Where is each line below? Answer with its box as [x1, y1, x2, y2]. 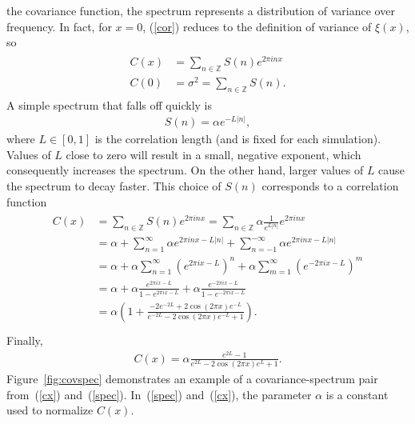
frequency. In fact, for [6, 18, 112, 34]
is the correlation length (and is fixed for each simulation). [94, 130, 381, 147]
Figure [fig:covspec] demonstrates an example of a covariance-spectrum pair [6, 370, 378, 386]
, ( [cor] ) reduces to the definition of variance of [142, 18, 372, 34]
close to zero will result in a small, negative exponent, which [66, 146, 361, 162]
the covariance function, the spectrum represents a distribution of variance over [6, 2, 395, 18]
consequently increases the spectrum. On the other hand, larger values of [6, 162, 364, 178]
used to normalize [6, 402, 94, 418]
